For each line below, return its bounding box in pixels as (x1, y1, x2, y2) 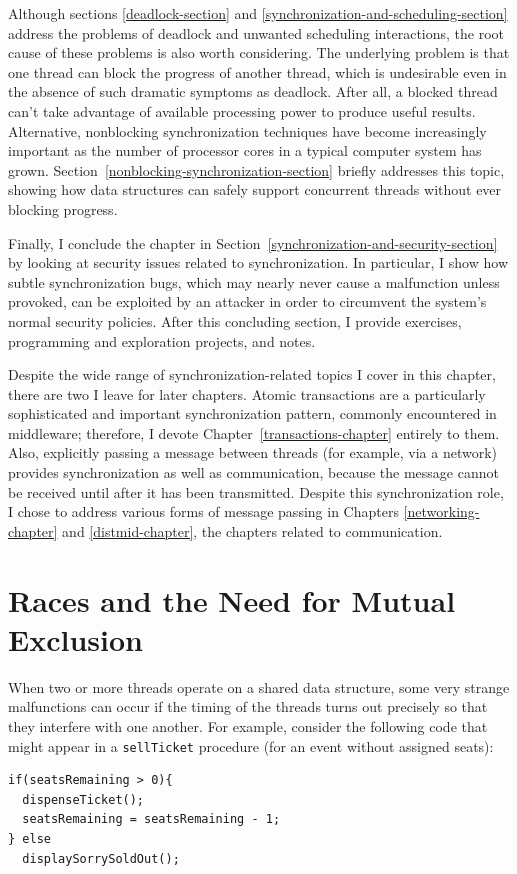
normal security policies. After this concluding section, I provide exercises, (8, 310, 462, 331)
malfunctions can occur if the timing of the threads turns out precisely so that (8, 696, 488, 717)
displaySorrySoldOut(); (22, 851, 180, 866)
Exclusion (8, 618, 143, 659)
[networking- (403, 501, 480, 522)
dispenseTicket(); (22, 792, 145, 807)
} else (8, 831, 51, 846)
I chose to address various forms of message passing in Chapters (8, 501, 399, 522)
